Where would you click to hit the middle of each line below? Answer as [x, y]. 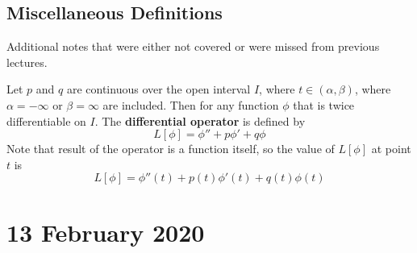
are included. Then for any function [191, 104]
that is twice [324, 104]
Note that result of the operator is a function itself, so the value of [171, 149]
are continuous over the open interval [158, 89]
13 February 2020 [106, 232]
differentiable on [46, 120]
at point [391, 149]
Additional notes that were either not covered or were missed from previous [193, 46]
